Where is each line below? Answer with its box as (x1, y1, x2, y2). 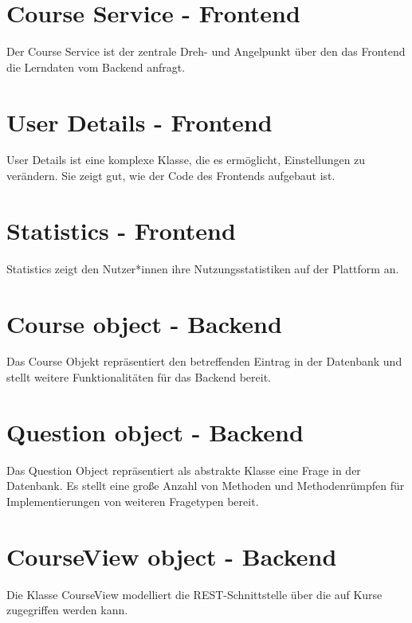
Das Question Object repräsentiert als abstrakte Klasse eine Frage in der (6, 461, 361, 478)
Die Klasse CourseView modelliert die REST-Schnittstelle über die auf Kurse (6, 586, 383, 602)
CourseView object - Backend (6, 539, 337, 572)
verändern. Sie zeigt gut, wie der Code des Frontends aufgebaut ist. (6, 167, 335, 184)
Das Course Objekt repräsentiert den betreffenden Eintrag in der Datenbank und (6, 353, 402, 370)
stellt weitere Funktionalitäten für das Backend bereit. (6, 369, 272, 386)
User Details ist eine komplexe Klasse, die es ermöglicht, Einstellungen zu (6, 151, 366, 168)
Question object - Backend (6, 415, 304, 448)
